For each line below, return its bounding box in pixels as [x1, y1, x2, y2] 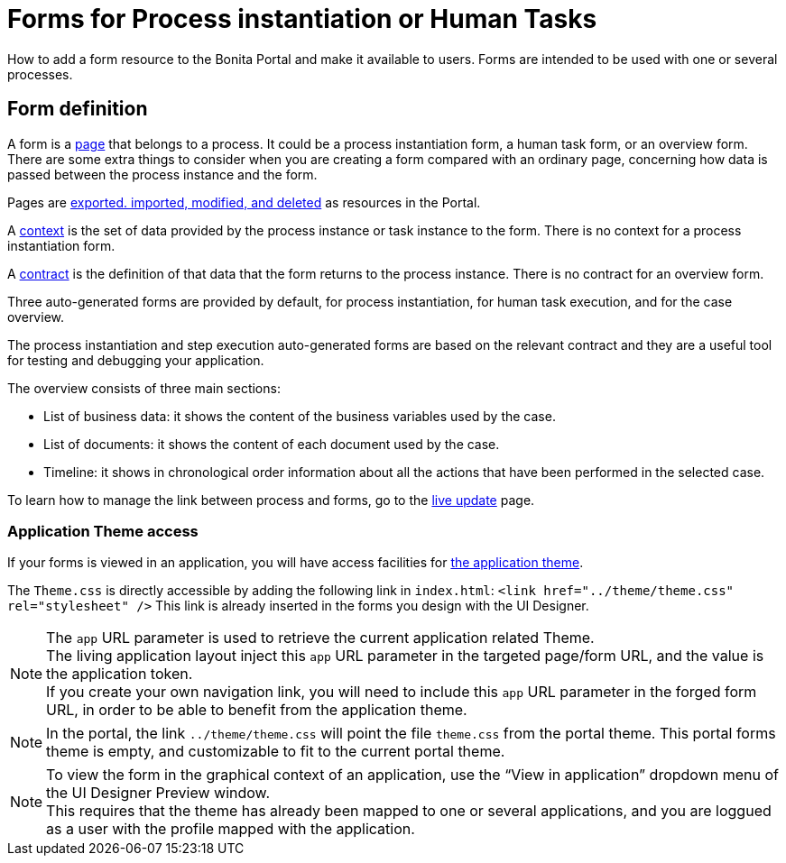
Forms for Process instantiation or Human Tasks [7, 4, 597, 34]
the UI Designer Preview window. [46, 784, 271, 803]
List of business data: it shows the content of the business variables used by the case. [43, 408, 556, 424]
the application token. [46, 665, 193, 684]
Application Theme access [7, 521, 199, 540]
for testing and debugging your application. [7, 352, 264, 368]
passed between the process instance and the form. [7, 166, 318, 182]
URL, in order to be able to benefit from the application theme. [46, 701, 467, 720]
